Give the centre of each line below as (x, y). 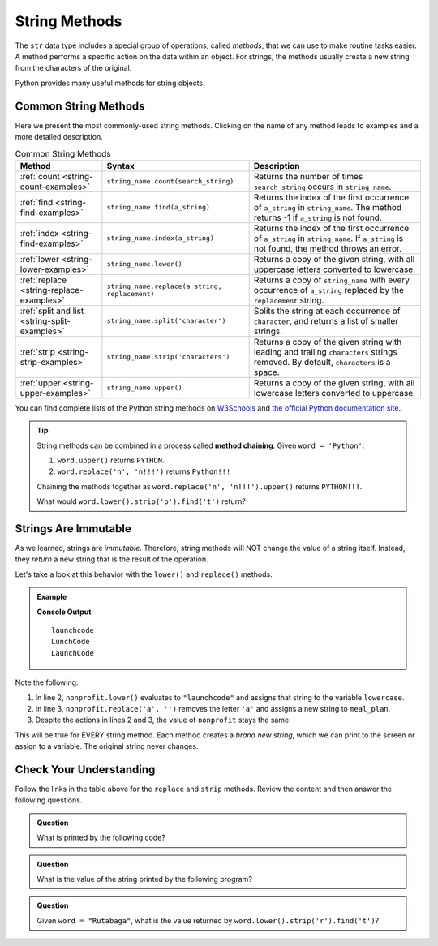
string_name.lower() (144, 264)
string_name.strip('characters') (168, 357)
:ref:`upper (40, 383)
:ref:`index (39, 233)
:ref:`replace (43, 280)
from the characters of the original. (73, 68)
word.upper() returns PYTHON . (111, 460)
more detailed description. (59, 137)
